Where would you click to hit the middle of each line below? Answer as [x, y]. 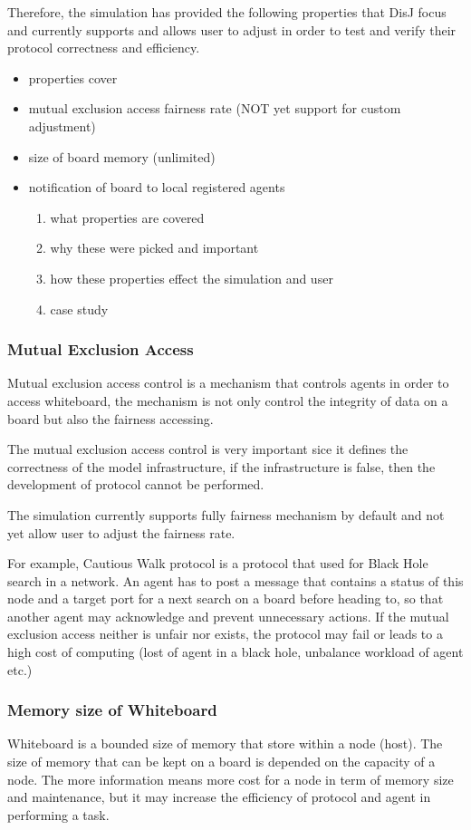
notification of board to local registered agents [157, 187]
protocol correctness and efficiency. [104, 48]
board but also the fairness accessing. [111, 418]
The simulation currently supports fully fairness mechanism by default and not [226, 514]
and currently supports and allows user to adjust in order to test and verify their [232, 29]
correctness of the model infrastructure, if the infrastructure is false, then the [221, 466]
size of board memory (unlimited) [122, 156]
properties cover [73, 77]
